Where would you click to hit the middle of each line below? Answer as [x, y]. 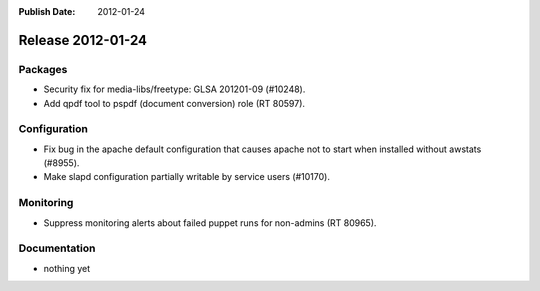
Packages [43, 69]
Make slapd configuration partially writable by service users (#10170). [186, 177]
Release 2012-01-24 [83, 40]
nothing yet [67, 268]
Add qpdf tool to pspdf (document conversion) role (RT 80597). [174, 103]
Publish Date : [47, 11]
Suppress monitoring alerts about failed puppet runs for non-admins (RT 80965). [210, 222]
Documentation [57, 248]
